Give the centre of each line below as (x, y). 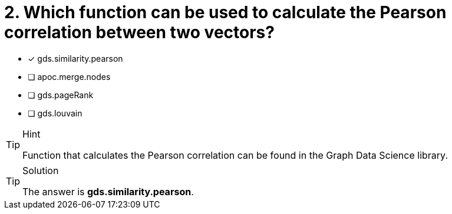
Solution (41, 170)
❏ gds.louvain (55, 113)
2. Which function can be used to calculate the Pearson (225, 12)
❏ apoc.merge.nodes (69, 76)
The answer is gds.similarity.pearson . (108, 191)
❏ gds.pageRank (61, 95)
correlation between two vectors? (139, 32)
